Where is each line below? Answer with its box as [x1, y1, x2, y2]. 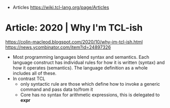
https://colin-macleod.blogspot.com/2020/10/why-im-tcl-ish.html [5, 39, 143, 45]
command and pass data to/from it [20, 86, 93, 92]
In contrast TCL [12, 76, 45, 82]
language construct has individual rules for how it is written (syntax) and [12, 59, 165, 65]
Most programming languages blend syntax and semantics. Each [12, 54, 150, 60]
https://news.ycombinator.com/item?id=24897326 [5, 44, 111, 50]
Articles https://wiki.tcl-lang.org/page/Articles [12, 5, 109, 10]
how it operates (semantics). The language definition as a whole [12, 64, 148, 70]
